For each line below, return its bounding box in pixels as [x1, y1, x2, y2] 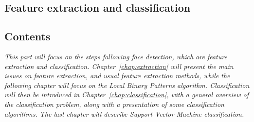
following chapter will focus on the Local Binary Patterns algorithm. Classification [4, 80, 250, 90]
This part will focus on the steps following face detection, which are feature [4, 51, 227, 61]
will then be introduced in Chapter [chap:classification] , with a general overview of [4, 89, 249, 100]
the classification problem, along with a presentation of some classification [4, 99, 224, 109]
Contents [4, 29, 51, 44]
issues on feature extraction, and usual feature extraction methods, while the [4, 70, 230, 81]
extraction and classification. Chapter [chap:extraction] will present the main [4, 61, 234, 71]
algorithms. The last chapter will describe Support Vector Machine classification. [4, 108, 244, 119]
